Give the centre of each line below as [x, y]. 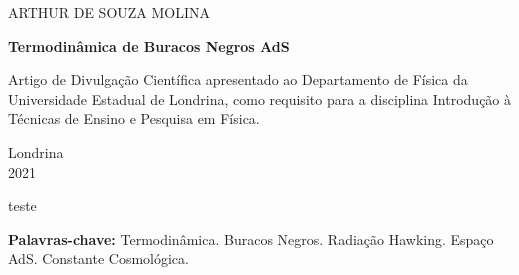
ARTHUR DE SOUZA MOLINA [109, 12]
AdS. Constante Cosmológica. [98, 258]
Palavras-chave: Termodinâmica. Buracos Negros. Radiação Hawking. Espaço [251, 238]
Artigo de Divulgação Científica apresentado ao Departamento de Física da [238, 79]
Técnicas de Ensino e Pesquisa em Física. [134, 118]
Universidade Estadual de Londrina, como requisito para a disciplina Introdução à [260, 98]
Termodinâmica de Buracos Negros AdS [149, 45]
